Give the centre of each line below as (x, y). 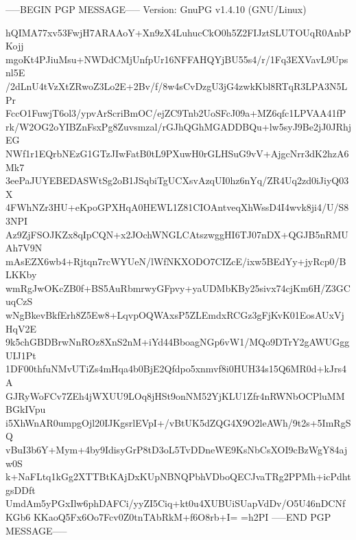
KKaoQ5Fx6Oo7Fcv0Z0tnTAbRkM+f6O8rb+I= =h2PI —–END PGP (182, 516)
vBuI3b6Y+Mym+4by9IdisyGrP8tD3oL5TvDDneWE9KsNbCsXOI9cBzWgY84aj (177, 449)
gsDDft (21, 490)
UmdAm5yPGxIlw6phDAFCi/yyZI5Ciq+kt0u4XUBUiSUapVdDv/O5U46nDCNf (176, 503)
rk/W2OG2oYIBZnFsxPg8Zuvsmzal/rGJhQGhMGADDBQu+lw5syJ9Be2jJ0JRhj (178, 126)
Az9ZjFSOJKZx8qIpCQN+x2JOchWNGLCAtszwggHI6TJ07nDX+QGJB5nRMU (177, 234)
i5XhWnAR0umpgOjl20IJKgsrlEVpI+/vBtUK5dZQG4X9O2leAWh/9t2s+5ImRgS (178, 422)
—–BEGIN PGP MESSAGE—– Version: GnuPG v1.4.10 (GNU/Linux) (156, 9)
